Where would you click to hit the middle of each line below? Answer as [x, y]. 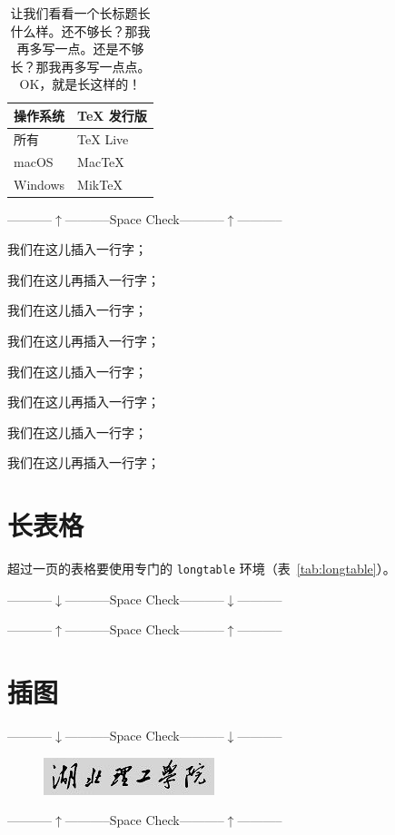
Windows [39, 184]
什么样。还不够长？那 [74, 30]
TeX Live [103, 138]
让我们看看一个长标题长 [80, 13]
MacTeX [101, 161]
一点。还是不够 [99, 49]
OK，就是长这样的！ [80, 84]
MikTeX [100, 184]
